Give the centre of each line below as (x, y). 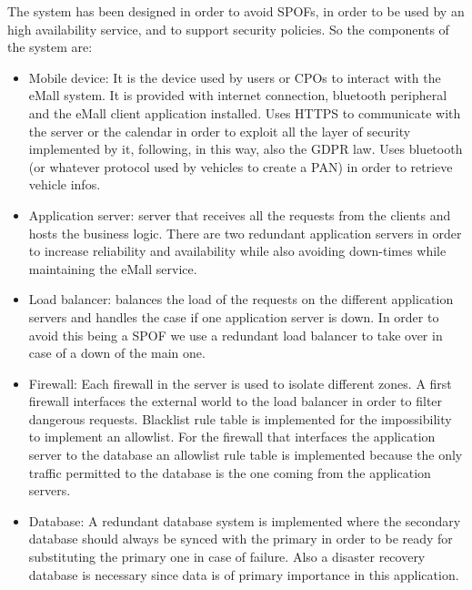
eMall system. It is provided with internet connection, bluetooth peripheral (238, 95)
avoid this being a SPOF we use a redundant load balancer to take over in (236, 335)
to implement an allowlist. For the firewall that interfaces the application (232, 437)
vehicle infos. (65, 184)
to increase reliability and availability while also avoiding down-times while (237, 251)
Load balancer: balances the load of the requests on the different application (241, 299)
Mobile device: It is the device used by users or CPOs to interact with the (235, 77)
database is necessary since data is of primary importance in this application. (244, 574)
